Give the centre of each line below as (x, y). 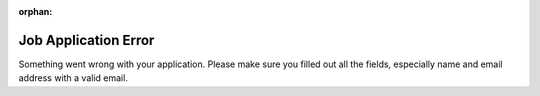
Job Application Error (86, 40)
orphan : (35, 11)
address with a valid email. (73, 78)
